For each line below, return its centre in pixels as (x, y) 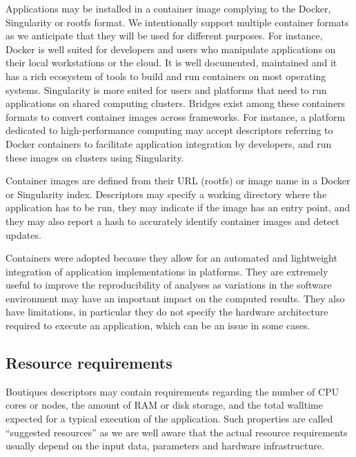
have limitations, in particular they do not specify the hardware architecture (167, 312)
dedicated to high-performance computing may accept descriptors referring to (169, 130)
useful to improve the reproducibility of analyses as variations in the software (169, 285)
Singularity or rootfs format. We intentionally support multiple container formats (177, 22)
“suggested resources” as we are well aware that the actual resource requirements (177, 432)
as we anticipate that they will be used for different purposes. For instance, (164, 36)
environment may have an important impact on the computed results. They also (175, 298)
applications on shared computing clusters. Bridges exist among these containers (176, 103)
